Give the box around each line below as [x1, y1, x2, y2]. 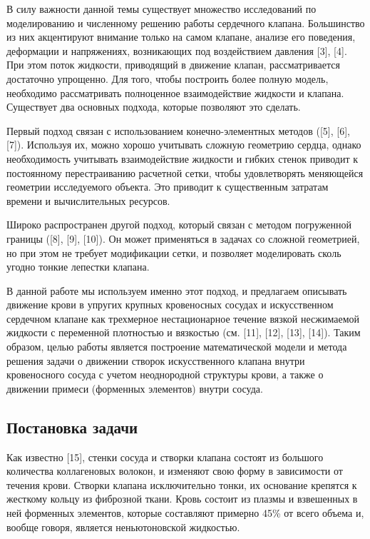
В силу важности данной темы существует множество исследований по [6, 1, 317, 16]
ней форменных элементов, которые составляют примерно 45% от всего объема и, [6, 505, 364, 520]
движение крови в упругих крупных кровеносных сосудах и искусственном [6, 297, 334, 312]
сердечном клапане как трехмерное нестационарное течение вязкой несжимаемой [6, 311, 359, 326]
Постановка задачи [6, 415, 138, 438]
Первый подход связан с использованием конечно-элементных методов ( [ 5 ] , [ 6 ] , [6, 123, 350, 138]
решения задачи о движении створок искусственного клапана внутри [6, 353, 305, 368]
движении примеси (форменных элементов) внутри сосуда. [6, 381, 263, 396]
